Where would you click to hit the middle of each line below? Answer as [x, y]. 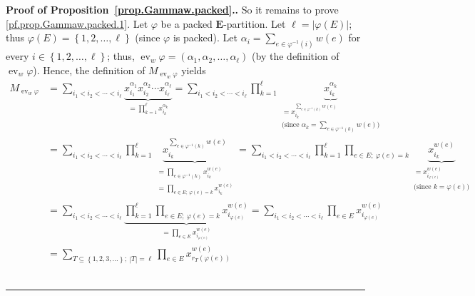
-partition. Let [255, 23]
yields [194, 70]
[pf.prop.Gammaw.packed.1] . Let [77, 23]
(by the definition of [296, 56]
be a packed [187, 23]
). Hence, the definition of [89, 70]
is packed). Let [205, 37]
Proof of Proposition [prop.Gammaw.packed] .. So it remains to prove [172, 9]
